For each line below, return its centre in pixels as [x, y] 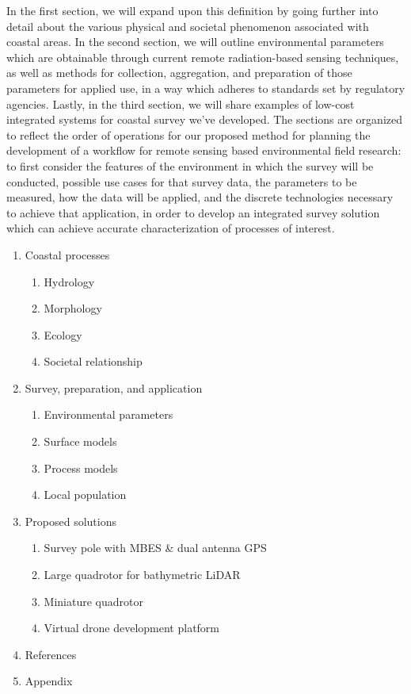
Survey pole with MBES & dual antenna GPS [155, 548]
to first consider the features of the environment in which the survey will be [190, 165]
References [51, 654]
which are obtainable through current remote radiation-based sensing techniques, [203, 57]
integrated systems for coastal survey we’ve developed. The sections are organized [204, 119]
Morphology [73, 308]
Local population [85, 495]
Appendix [49, 681]
